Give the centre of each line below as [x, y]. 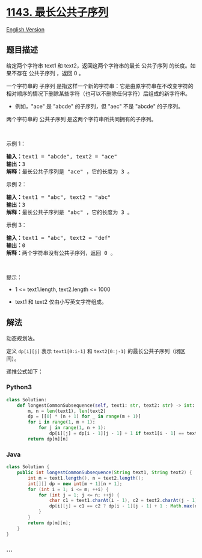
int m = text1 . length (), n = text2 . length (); [86, 478]
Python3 [19, 387]
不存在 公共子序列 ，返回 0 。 [47, 73]
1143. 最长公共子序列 [57, 12]
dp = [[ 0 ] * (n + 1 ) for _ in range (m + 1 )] [84, 416]
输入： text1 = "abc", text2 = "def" [59, 238]
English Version [26, 29]
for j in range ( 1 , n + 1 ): [72, 428]
